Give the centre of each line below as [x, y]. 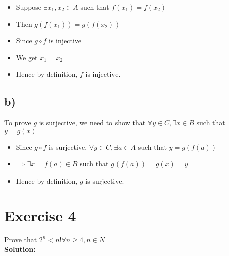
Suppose [29, 7]
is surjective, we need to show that [92, 122]
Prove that [21, 239]
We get [27, 57]
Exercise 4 [40, 215]
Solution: [20, 249]
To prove [18, 122]
